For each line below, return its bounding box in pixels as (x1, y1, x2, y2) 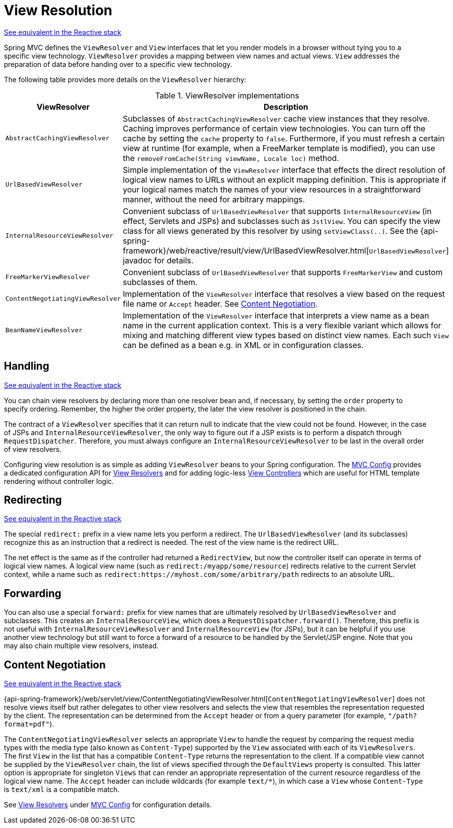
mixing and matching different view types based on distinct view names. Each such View (122, 330, 449, 340)
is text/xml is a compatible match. (4, 785, 120, 794)
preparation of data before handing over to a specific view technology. (4, 60, 233, 68)
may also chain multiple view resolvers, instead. (4, 641, 159, 650)
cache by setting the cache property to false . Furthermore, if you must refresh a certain (122, 133, 445, 143)
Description (263, 101, 308, 112)
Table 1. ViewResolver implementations (155, 90, 300, 100)
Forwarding (4, 587, 61, 600)
